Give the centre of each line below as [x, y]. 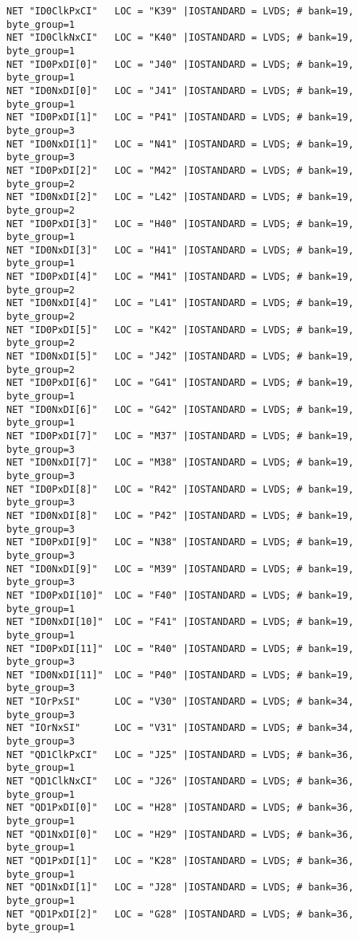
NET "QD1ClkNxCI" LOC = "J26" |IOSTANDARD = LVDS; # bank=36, [180, 782]
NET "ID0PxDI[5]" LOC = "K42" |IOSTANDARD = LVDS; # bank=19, [180, 330]
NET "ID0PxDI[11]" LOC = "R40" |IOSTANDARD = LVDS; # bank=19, [180, 648]
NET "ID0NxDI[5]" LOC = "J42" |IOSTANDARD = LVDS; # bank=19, [180, 357]
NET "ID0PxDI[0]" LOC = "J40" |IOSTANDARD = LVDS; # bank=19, [180, 64]
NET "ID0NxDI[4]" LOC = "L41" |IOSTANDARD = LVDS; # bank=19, [180, 303]
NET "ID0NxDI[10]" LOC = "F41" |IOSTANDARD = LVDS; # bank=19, [180, 622]
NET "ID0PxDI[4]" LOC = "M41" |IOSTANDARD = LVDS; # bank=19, [180, 277]
